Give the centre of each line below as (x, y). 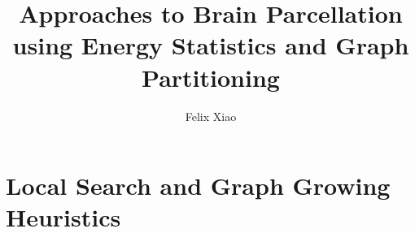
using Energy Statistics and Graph (211, 45)
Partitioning (211, 77)
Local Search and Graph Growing (198, 186)
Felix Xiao (211, 116)
